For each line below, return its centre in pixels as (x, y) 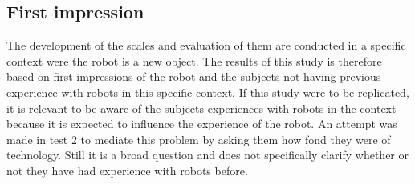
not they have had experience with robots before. (127, 170)
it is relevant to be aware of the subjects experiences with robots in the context (201, 108)
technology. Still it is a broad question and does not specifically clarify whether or (208, 155)
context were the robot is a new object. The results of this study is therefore (194, 60)
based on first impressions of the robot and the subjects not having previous (194, 76)
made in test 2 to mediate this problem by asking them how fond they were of (199, 139)
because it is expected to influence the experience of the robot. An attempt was (202, 124)
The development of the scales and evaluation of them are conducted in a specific (206, 45)
